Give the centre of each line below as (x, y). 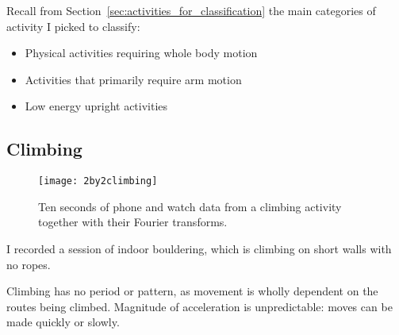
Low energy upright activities (96, 106)
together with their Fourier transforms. (133, 222)
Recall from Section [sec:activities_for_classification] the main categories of (191, 10)
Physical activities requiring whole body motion (141, 53)
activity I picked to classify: (73, 26)
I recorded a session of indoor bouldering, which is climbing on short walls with (199, 249)
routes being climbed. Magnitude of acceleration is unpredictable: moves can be (199, 306)
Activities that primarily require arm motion (133, 79)
